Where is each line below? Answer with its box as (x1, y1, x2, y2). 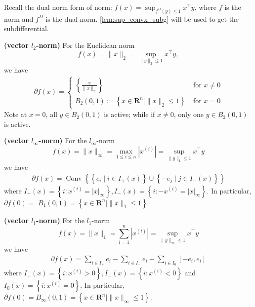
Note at (4, 109, 27, 119)
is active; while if (104, 109, 155, 119)
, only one (173, 109, 204, 119)
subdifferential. (4, 23, 49, 34)
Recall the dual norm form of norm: (4, 2, 112, 12)
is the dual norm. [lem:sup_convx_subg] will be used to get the (45, 13, 239, 24)
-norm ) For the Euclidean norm (36, 40, 135, 50)
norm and (4, 13, 34, 24)
